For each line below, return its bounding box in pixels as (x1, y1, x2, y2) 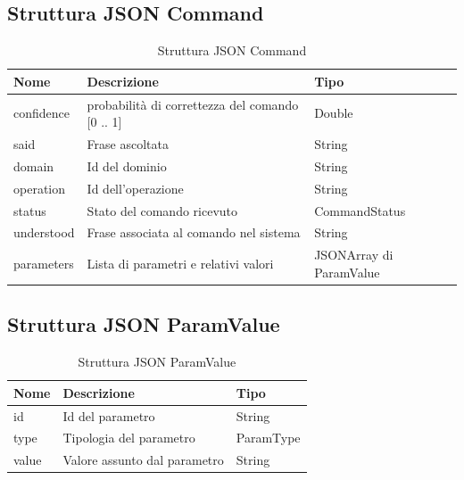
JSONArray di (314, 245, 394, 264)
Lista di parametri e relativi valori (87, 254, 274, 273)
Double (314, 103, 353, 122)
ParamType (236, 428, 301, 447)
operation (13, 178, 66, 197)
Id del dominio (87, 156, 167, 175)
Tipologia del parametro (62, 428, 195, 447)
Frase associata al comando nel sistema (87, 223, 301, 242)
